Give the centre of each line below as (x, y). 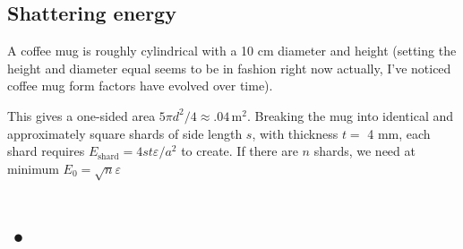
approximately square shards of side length (125, 133)
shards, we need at (364, 151)
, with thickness (295, 133)
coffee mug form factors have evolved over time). (140, 86)
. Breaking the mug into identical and (350, 115)
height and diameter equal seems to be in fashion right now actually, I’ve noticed (229, 68)
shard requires (46, 151)
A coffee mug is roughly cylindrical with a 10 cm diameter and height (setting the (232, 51)
